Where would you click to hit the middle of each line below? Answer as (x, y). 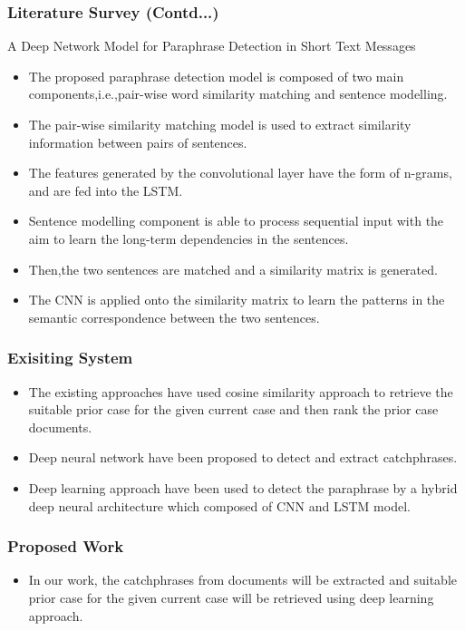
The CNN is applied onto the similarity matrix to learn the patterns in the (237, 300)
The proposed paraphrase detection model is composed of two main (216, 76)
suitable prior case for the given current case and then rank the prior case (233, 409)
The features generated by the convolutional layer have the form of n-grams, (240, 173)
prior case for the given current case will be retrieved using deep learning (231, 597)
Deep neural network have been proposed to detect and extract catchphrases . (243, 457)
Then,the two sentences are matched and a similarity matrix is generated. (233, 269)
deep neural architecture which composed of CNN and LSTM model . (219, 505)
